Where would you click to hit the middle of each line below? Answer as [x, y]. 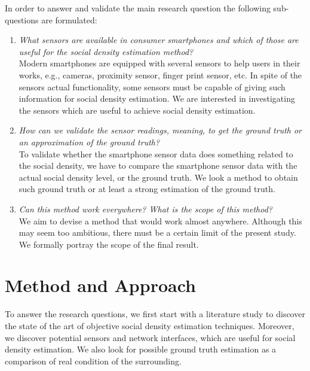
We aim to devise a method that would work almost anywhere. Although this [160, 221]
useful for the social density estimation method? [106, 51]
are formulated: [69, 19]
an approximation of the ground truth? [89, 142]
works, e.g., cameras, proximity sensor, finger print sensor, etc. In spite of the [160, 74]
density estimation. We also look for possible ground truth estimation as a [141, 349]
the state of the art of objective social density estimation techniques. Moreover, [150, 326]
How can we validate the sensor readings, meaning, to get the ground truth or [160, 130]
